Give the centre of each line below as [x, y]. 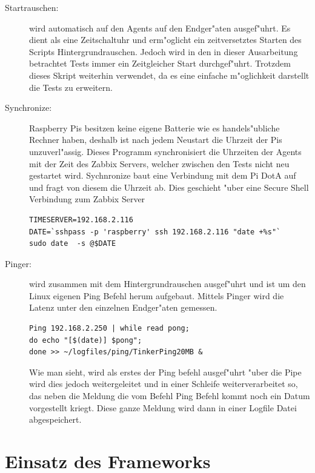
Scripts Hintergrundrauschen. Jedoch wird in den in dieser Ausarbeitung [164, 51]
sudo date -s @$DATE [73, 244]
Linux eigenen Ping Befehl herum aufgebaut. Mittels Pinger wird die [157, 295]
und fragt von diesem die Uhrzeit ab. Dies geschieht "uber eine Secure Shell [169, 187]
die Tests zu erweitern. [71, 87]
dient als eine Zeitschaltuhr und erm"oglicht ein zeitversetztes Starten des [165, 40]
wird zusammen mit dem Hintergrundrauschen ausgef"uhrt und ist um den [167, 284]
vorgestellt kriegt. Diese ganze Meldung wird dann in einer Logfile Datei [163, 407]
